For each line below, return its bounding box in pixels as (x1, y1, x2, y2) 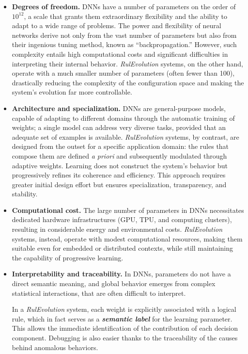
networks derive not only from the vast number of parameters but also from (12, 30, 237, 40)
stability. (12, 189, 38, 199)
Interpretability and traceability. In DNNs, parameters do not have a (12, 269, 231, 279)
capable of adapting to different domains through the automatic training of (12, 113, 235, 123)
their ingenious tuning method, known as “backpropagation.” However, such (12, 39, 237, 49)
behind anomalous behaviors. (12, 342, 98, 352)
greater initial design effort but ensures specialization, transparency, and (12, 179, 227, 189)
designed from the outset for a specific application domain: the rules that (12, 141, 229, 151)
